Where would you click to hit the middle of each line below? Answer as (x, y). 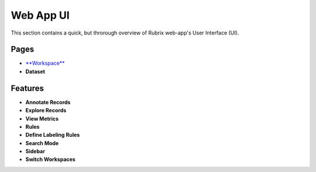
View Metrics (42, 118)
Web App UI (40, 15)
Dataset (35, 71)
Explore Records (46, 111)
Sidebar (35, 152)
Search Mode (42, 143)
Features (27, 88)
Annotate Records (48, 102)
